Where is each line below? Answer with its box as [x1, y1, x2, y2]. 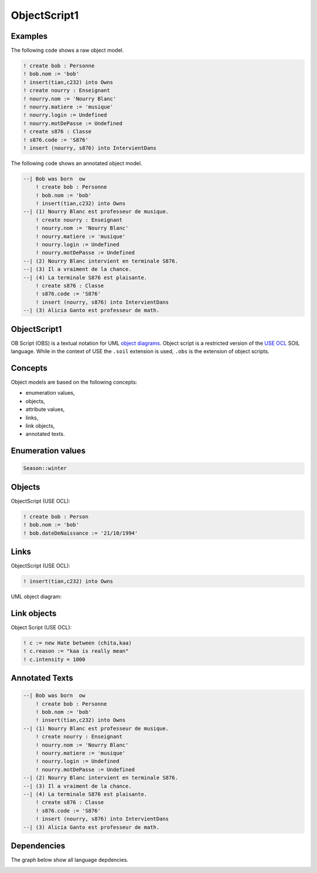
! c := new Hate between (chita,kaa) [23, 639, 132, 646]
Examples [11, 31, 48, 41]
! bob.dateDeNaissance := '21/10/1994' [23, 529, 138, 536]
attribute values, [25, 406, 65, 413]
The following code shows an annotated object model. [11, 159, 143, 167]
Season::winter [23, 465, 67, 472]
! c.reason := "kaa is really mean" [23, 648, 129, 654]
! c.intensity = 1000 [23, 656, 86, 663]
